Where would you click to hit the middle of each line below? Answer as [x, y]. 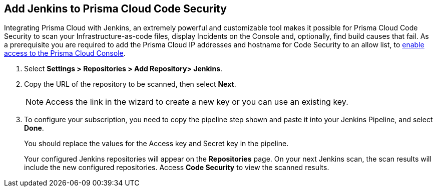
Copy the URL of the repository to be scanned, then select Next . [130, 84]
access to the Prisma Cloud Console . [65, 53]
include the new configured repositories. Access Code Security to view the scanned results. [177, 168]
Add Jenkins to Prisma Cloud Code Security [115, 9]
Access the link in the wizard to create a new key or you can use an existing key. [197, 102]
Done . [34, 128]
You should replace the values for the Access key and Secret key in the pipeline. [156, 144]
